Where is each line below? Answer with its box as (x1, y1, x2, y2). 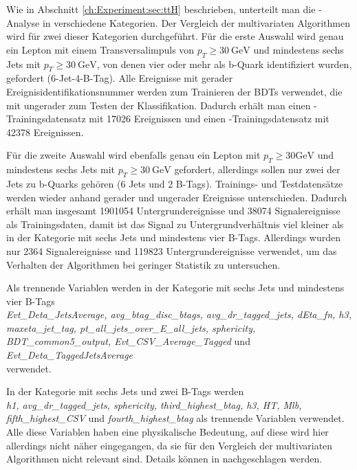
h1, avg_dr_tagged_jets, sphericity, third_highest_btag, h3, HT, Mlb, (6, 397, 302, 412)
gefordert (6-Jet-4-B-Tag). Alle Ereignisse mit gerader (6, 71, 233, 85)
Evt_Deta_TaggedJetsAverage (6, 348, 133, 362)
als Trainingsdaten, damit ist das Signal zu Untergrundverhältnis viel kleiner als (6, 216, 344, 231)
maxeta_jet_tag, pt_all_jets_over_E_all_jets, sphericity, (6, 320, 256, 335)
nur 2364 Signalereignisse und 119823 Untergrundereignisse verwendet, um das (6, 243, 337, 258)
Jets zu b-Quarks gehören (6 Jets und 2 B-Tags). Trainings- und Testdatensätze (6, 176, 343, 190)
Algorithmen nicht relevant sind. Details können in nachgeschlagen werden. (6, 451, 323, 466)
